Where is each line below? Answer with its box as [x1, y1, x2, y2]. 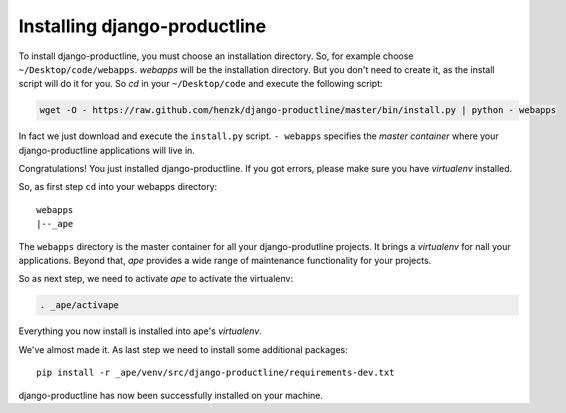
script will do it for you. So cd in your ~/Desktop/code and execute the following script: [18, 78, 384, 90]
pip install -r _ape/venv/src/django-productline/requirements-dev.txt [36, 367, 395, 379]
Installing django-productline [18, 15, 267, 37]
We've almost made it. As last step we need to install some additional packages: [18, 343, 349, 355]
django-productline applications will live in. [18, 144, 195, 156]
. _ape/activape [39, 300, 120, 311]
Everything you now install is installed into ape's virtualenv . [18, 325, 262, 337]
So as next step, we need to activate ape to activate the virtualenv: [18, 273, 294, 285]
